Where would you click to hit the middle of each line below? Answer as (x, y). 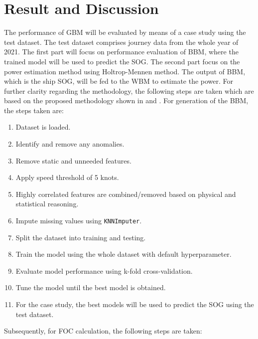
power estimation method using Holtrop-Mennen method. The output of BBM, (125, 71)
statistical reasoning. (47, 204)
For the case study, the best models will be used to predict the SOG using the (135, 304)
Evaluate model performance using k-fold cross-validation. (104, 270)
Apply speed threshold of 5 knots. (67, 177)
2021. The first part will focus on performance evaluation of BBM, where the (121, 52)
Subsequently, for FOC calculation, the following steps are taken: (103, 331)
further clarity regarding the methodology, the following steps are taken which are (129, 90)
